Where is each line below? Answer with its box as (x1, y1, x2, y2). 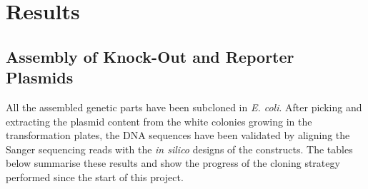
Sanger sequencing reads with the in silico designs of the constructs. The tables (6, 141, 353, 156)
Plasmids (6, 66, 74, 88)
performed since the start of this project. (6, 169, 184, 184)
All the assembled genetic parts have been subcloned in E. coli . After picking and (6, 99, 362, 114)
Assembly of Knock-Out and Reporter (6, 45, 294, 67)
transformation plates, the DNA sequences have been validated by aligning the (6, 128, 350, 143)
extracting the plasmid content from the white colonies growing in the (6, 113, 312, 128)
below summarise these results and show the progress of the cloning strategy (6, 155, 340, 170)
